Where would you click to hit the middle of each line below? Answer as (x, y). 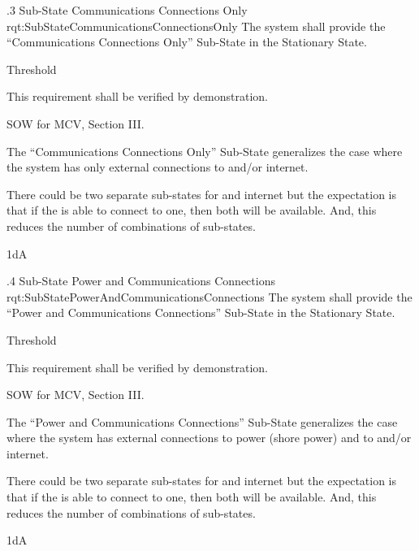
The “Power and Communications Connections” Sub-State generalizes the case (202, 421)
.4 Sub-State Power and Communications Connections (141, 281)
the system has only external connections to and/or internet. (158, 167)
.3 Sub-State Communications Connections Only (127, 10)
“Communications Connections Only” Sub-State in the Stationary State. (187, 42)
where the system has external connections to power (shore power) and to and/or (209, 438)
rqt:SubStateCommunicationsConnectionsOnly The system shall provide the (196, 26)
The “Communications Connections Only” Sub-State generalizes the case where (205, 151)
